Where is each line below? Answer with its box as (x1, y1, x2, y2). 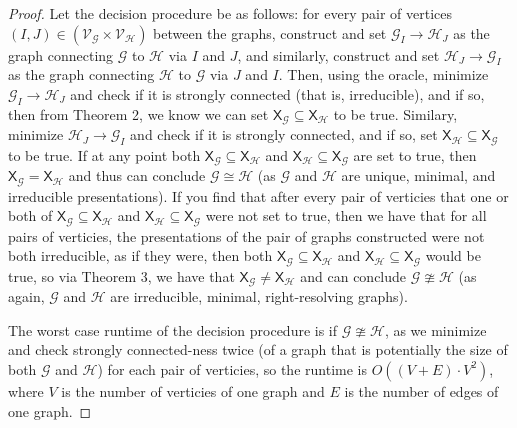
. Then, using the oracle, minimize (278, 64, 489, 85)
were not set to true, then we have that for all (205, 205, 487, 226)
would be (425, 245, 481, 266)
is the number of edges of (344, 380, 499, 401)
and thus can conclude (68, 165, 206, 186)
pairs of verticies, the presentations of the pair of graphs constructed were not (8, 225, 485, 246)
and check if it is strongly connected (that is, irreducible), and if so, (70, 83, 485, 104)
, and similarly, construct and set (237, 44, 440, 65)
